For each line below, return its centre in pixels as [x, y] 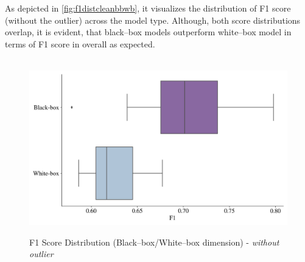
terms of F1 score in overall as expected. [80, 43]
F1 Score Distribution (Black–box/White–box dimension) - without [154, 242]
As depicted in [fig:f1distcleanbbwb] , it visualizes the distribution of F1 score [148, 8]
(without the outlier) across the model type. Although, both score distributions [153, 20]
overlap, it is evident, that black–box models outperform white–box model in [148, 32]
